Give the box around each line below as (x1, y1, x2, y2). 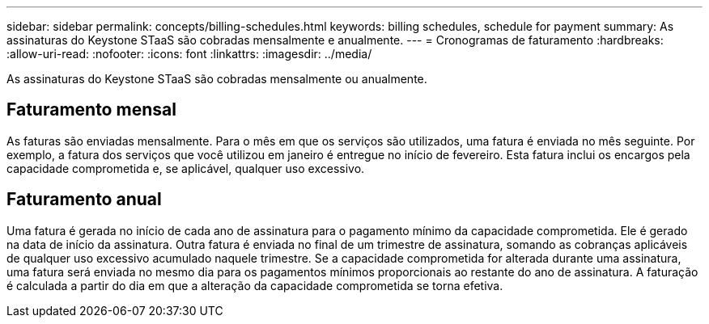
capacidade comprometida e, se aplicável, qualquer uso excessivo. (6, 161, 365, 175)
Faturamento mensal (6, 99, 176, 120)
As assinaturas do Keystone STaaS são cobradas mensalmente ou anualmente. (6, 72, 427, 86)
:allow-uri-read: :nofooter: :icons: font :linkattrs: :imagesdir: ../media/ (6, 47, 372, 61)
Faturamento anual (6, 189, 162, 210)
